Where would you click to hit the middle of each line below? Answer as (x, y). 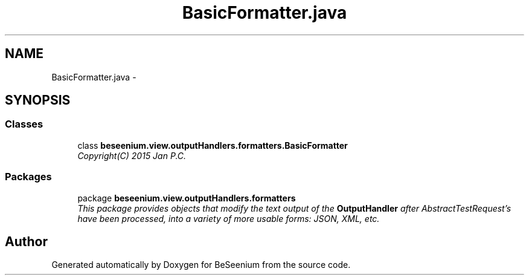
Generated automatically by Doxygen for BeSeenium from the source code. (201, 265)
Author (26, 241)
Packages (28, 177)
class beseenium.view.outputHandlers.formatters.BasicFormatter (213, 145)
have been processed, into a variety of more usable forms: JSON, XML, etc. (229, 218)
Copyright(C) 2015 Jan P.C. (132, 155)
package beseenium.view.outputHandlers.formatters (187, 198)
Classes (24, 124)
